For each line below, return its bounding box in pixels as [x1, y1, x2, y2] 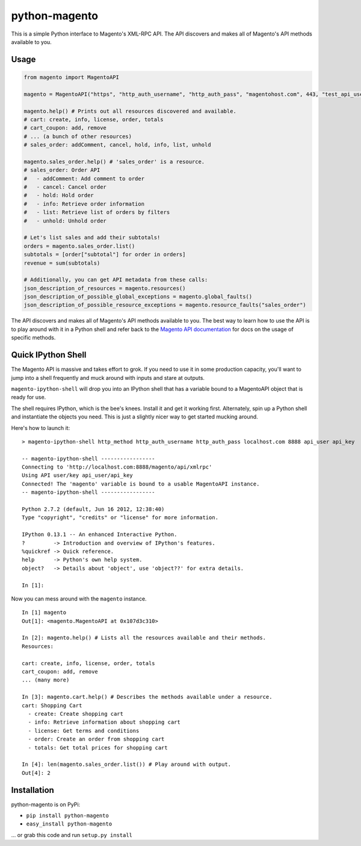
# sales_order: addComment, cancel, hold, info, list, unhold [23, 142, 211, 148]
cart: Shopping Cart [22, 702, 82, 709]
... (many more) [22, 677, 70, 684]
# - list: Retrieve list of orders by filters [23, 209, 170, 216]
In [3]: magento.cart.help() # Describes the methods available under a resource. [22, 693, 273, 701]
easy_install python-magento [26, 821, 113, 827]
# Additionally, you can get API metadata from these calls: [23, 276, 208, 283]
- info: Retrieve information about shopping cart [28, 719, 180, 726]
